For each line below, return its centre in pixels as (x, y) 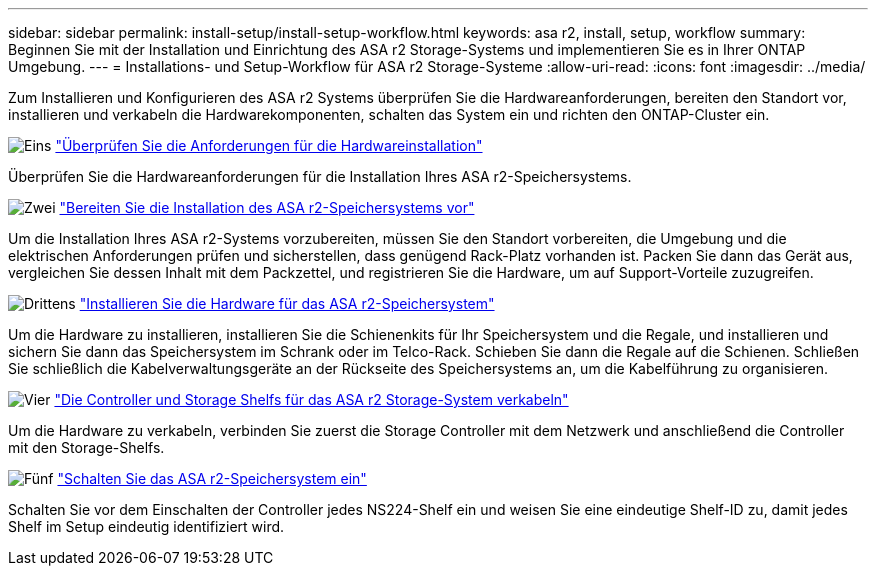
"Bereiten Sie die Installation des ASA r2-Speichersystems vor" (267, 207)
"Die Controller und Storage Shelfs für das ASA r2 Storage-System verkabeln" (311, 399)
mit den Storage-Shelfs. (86, 447)
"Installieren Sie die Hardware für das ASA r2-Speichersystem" (287, 303)
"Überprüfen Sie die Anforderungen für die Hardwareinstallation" (269, 145)
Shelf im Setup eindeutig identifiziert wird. (146, 526)
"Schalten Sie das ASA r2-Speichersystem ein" (212, 478)
